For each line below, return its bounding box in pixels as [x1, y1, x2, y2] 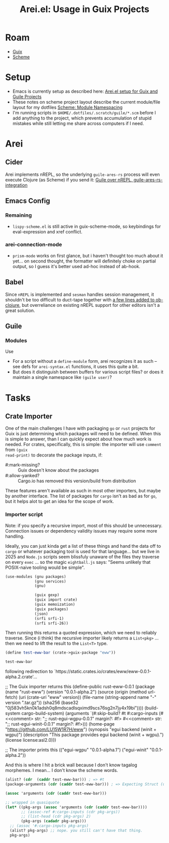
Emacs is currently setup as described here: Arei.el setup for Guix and [12, 88, 158, 94]
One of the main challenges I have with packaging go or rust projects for [5, 425, 155, 431]
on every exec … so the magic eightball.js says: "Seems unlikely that [5, 559, 151, 565]
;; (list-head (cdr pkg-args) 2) [21, 814, 92, 819]
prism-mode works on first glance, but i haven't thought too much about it [12, 252, 163, 258]
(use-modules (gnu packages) [5, 574, 66, 579]
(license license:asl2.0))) [5, 737, 56, 743]
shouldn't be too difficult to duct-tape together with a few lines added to [5, 296, 155, 303]
